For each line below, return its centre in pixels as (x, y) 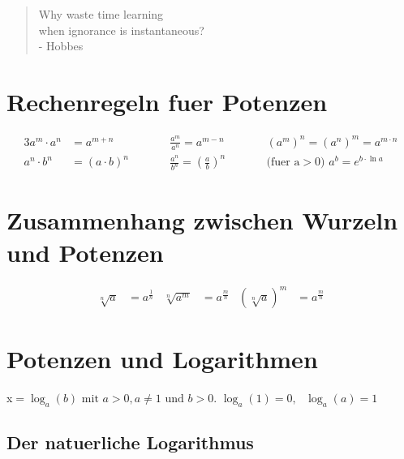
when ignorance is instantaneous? (121, 30)
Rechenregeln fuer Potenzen (167, 101)
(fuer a (283, 163)
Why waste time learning (101, 14)
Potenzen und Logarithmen (162, 359)
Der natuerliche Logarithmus (130, 442)
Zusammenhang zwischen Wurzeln (202, 220)
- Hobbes (61, 46)
